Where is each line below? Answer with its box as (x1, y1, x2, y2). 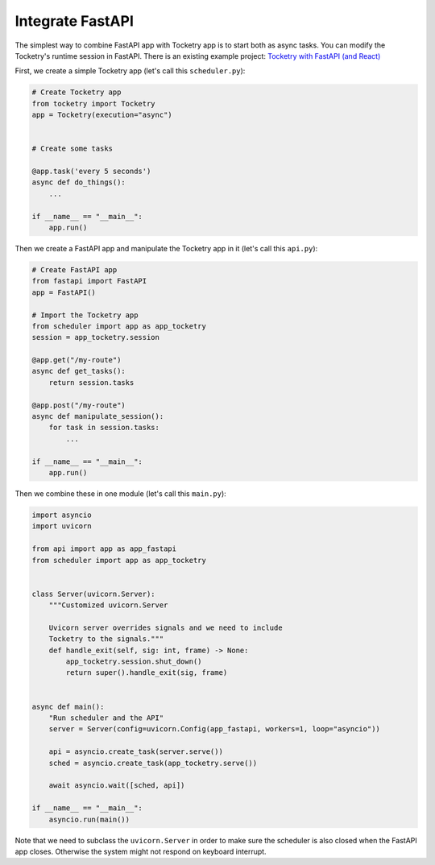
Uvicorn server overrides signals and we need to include (48, 623, 283, 632)
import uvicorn (31, 522, 92, 531)
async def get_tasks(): (31, 366, 126, 376)
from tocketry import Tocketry (31, 99, 156, 108)
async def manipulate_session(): (31, 412, 164, 421)
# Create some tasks (31, 144, 113, 153)
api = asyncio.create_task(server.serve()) (48, 747, 223, 756)
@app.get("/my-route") (31, 355, 122, 365)
